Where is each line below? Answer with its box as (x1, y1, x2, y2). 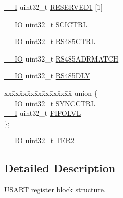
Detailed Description (4, 160, 116, 176)
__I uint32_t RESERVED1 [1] (4, 2, 103, 12)
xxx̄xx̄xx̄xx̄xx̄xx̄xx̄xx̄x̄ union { (4, 87, 98, 98)
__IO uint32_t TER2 (4, 135, 75, 146)
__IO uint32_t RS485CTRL (4, 36, 96, 47)
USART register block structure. (4, 184, 106, 195)
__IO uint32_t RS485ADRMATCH (4, 53, 119, 64)
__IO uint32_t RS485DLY (4, 70, 90, 81)
